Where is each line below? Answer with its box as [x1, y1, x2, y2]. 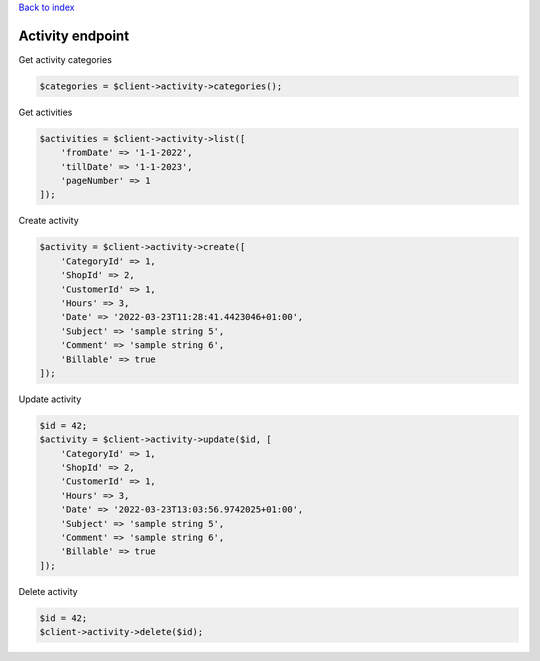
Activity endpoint [18, 27, 130, 44]
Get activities [18, 106, 73, 118]
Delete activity [18, 585, 79, 597]
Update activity [18, 393, 82, 405]
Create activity [18, 215, 79, 227]
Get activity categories [18, 53, 112, 65]
